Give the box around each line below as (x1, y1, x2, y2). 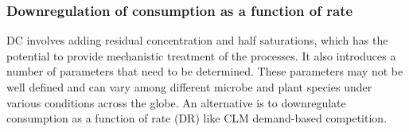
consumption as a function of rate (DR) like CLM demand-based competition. (6, 110, 388, 126)
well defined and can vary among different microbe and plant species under (6, 79, 372, 95)
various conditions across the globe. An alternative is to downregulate (6, 94, 346, 111)
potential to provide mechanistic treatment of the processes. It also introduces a (6, 47, 396, 64)
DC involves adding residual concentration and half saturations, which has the (6, 32, 388, 49)
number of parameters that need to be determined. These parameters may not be (6, 63, 403, 80)
